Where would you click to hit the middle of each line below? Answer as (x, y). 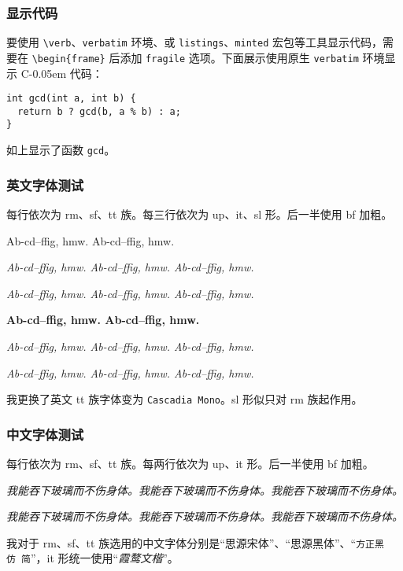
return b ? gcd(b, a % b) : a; (99, 111)
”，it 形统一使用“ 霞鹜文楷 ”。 (104, 558)
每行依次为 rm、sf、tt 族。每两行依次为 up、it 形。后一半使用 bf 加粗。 (190, 463)
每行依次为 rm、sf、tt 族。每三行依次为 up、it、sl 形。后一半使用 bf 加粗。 (200, 214)
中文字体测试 (45, 434)
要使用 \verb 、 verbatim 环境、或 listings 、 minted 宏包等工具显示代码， (194, 42)
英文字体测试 (45, 184)
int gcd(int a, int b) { (71, 99)
